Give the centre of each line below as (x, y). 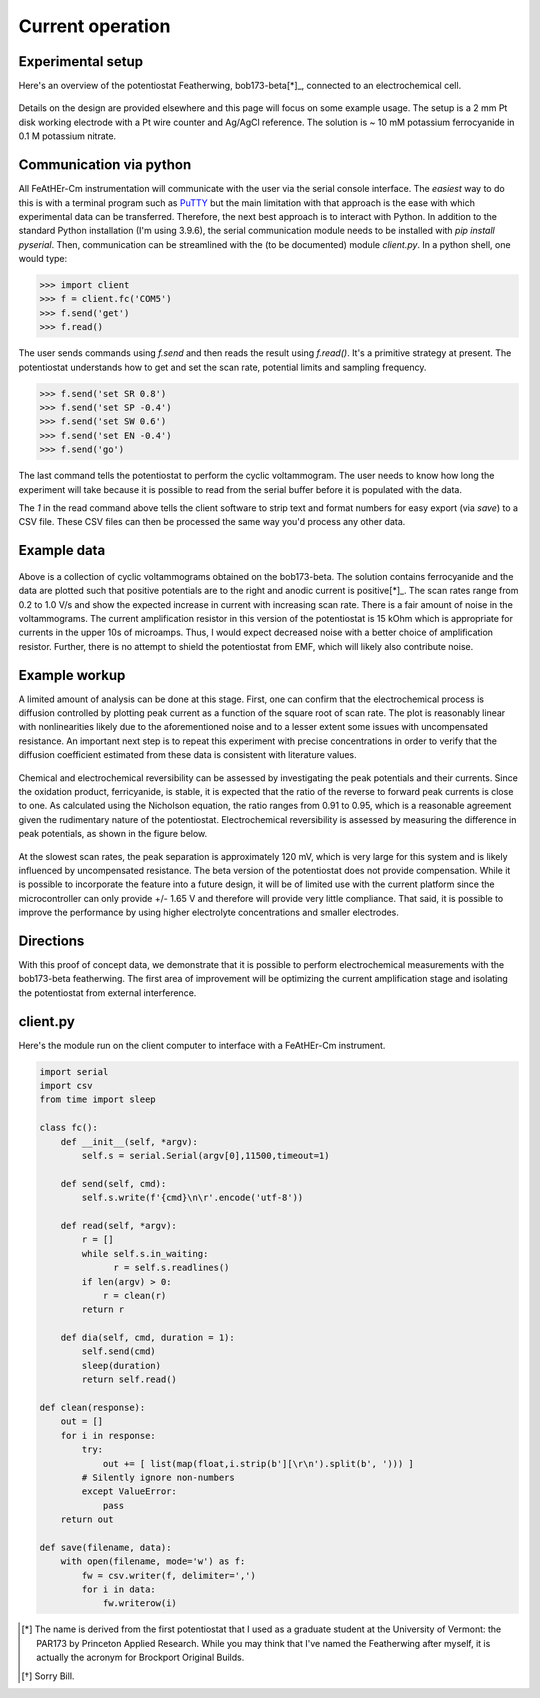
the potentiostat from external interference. (107, 992)
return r (103, 1309)
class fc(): (69, 1128)
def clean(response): (92, 1408)
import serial (74, 1071)
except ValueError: (129, 1491)
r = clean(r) (134, 1295)
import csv (66, 1086)
